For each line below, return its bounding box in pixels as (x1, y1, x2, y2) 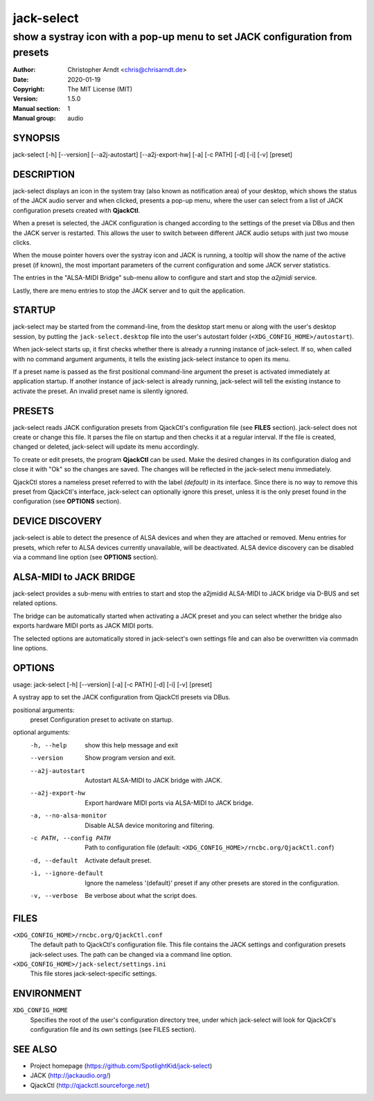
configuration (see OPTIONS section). (12, 497, 121, 505)
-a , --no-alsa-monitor (30, 812, 107, 820)
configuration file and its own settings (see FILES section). (30, 1025, 197, 1034)
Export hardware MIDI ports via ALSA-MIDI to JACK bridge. (84, 798, 254, 807)
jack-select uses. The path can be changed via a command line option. (30, 950, 233, 958)
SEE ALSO (12, 1043, 57, 1055)
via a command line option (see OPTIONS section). (12, 553, 159, 562)
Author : (12, 66, 36, 74)
